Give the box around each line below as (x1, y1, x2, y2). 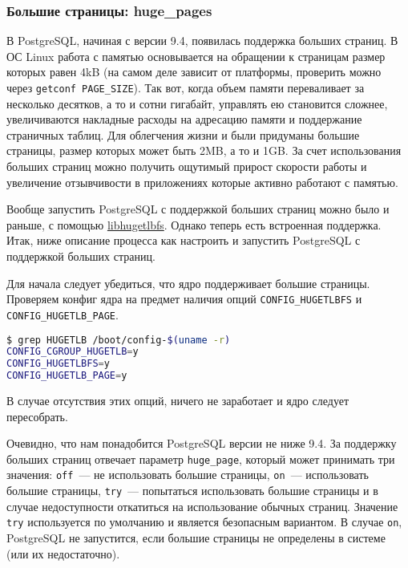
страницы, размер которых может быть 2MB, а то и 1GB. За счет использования (6, 142, 402, 159)
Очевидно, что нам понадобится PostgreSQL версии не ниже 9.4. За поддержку (6, 435, 397, 452)
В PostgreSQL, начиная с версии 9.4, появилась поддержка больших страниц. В (6, 32, 398, 49)
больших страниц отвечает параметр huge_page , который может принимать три (6, 450, 395, 467)
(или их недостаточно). (6, 545, 120, 562)
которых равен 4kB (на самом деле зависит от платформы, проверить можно (6, 63, 382, 80)
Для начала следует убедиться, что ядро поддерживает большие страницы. (6, 274, 370, 291)
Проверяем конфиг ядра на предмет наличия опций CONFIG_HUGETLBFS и (6, 290, 362, 307)
